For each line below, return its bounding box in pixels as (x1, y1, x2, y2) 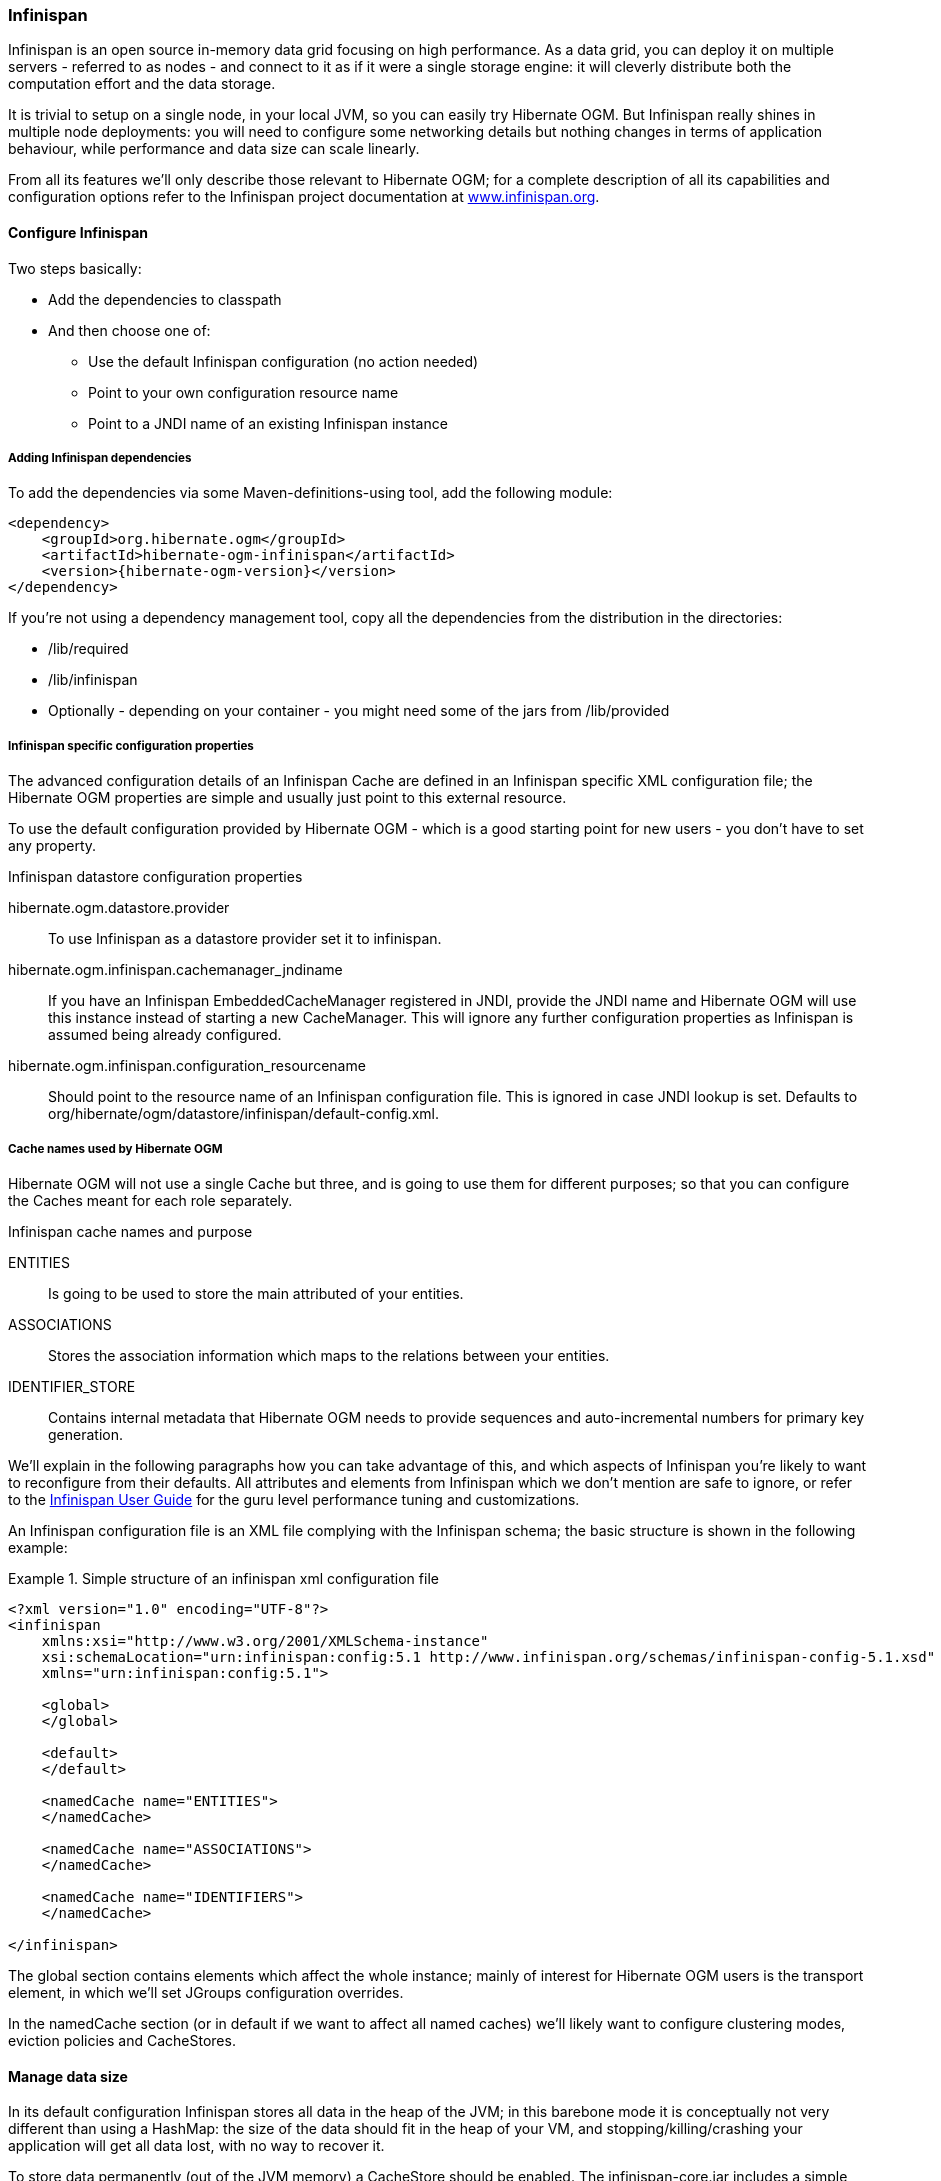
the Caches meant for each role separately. (8, 1191, 293, 1209)
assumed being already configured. (48, 1026, 282, 1044)
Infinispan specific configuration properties (8, 738, 254, 753)
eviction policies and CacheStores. (8, 2031, 236, 2049)
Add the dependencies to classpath (48, 290, 282, 308)
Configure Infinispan (8, 223, 148, 241)
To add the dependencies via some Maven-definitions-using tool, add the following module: (8, 484, 613, 502)
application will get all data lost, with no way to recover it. (8, 2137, 385, 2155)
